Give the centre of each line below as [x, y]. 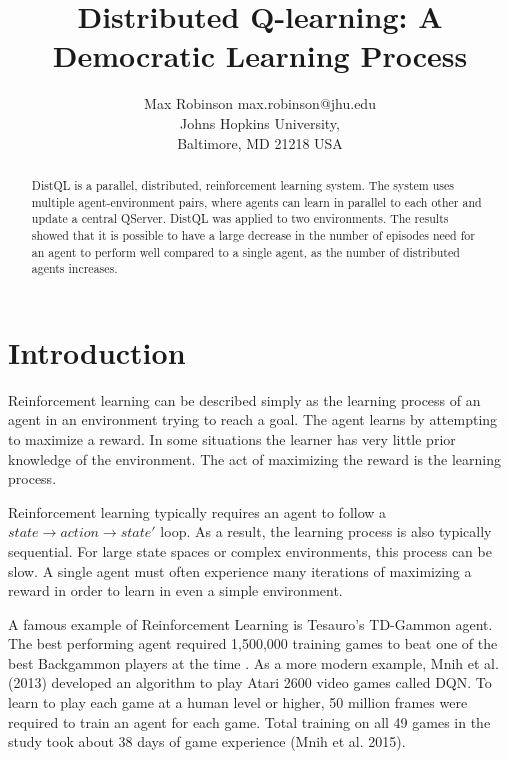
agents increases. [74, 268]
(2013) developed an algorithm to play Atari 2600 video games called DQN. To [250, 682]
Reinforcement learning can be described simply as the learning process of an [244, 399]
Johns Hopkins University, [260, 122]
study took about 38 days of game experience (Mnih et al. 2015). [207, 741]
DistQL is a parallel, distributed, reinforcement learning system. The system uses [242, 184]
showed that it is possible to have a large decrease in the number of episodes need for [253, 234]
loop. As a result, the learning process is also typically [326, 531]
